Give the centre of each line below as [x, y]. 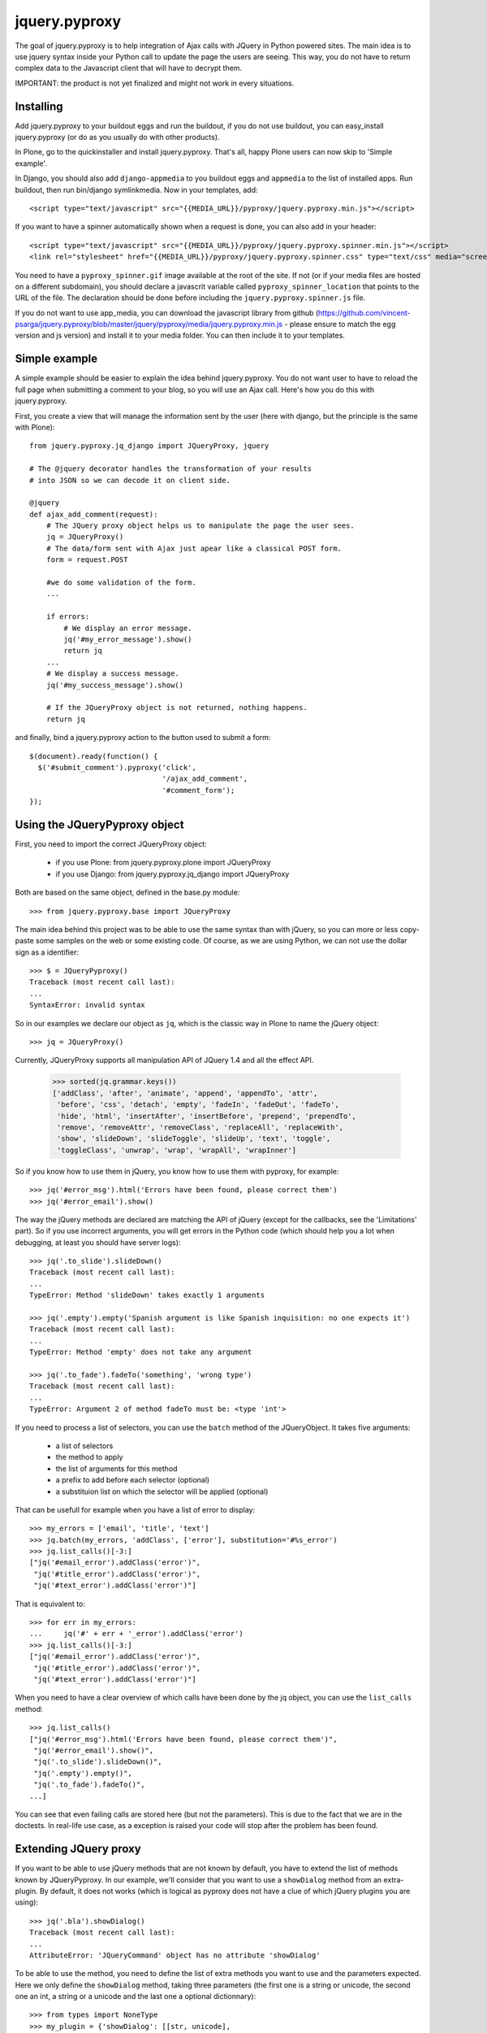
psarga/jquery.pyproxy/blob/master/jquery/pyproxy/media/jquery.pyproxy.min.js [149, 324]
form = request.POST [87, 560]
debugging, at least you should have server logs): [98, 1242]
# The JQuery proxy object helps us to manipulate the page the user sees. [200, 526]
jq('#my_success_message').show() [115, 685]
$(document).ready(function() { [94, 756]
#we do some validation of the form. [121, 583]
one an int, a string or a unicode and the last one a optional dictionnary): [136, 1996]
